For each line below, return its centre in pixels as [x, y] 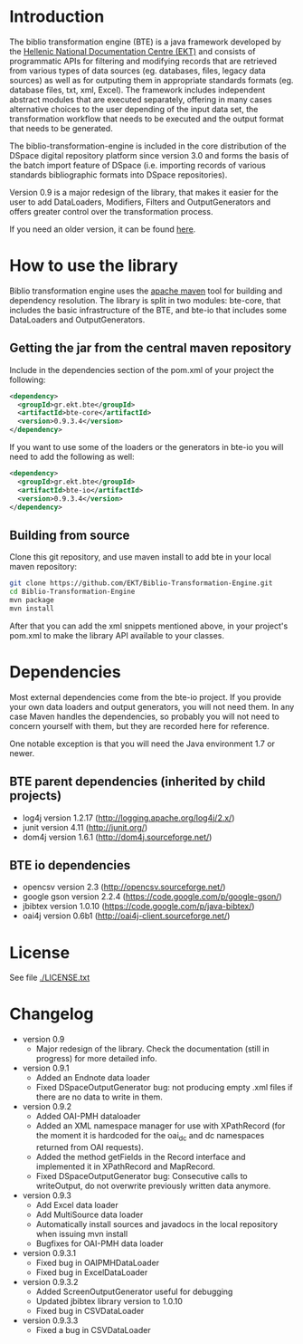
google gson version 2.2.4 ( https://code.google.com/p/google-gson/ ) [152, 897]
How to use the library [94, 266]
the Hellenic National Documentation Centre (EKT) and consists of [133, 51]
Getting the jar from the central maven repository [151, 348]
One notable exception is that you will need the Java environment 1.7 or [142, 744]
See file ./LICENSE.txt [50, 978]
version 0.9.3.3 [50, 1320]
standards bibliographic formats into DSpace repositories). [118, 175]
